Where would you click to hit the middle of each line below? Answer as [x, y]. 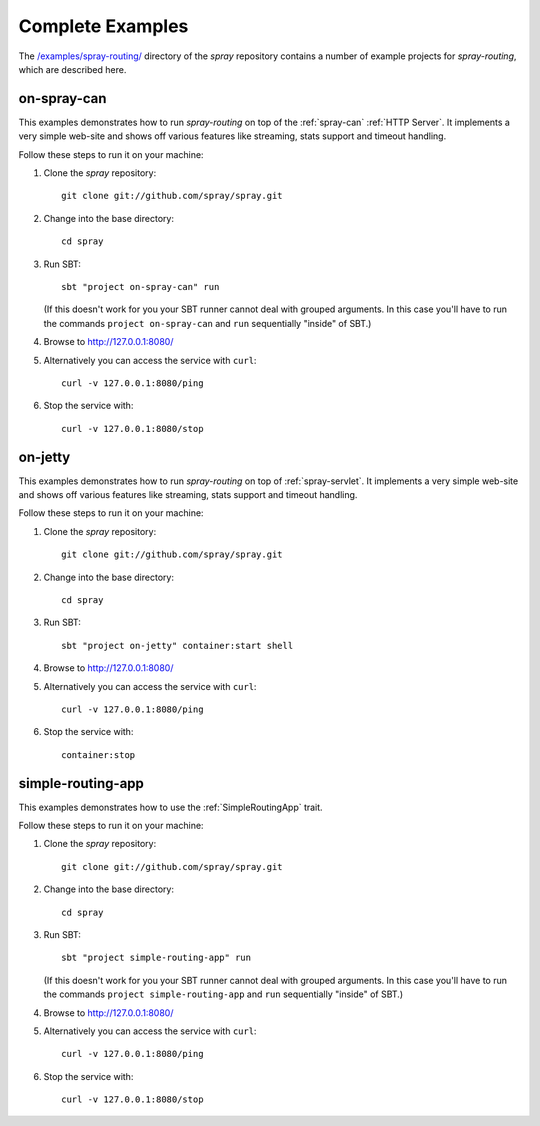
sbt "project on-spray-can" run [140, 286]
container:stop [98, 754]
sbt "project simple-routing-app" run [156, 958]
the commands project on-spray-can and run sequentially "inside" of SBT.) [207, 323]
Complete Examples [103, 26]
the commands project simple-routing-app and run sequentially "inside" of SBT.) [223, 994]
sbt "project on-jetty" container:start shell [177, 645]
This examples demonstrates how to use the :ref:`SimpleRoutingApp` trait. [171, 807]
